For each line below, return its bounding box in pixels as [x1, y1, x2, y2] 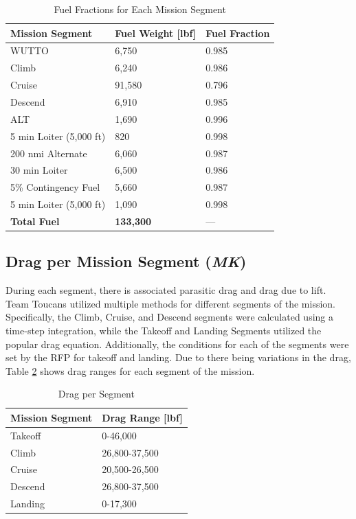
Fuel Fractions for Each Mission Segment [54, 2, 226, 16]
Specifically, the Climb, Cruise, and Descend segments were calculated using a [5, 310, 334, 324]
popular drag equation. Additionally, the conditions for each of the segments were [5, 336, 349, 351]
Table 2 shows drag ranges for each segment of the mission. [5, 363, 255, 378]
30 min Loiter [10, 163, 68, 177]
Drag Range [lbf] [102, 410, 183, 424]
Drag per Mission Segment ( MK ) [5, 251, 247, 272]
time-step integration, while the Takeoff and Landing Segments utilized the [5, 323, 322, 337]
